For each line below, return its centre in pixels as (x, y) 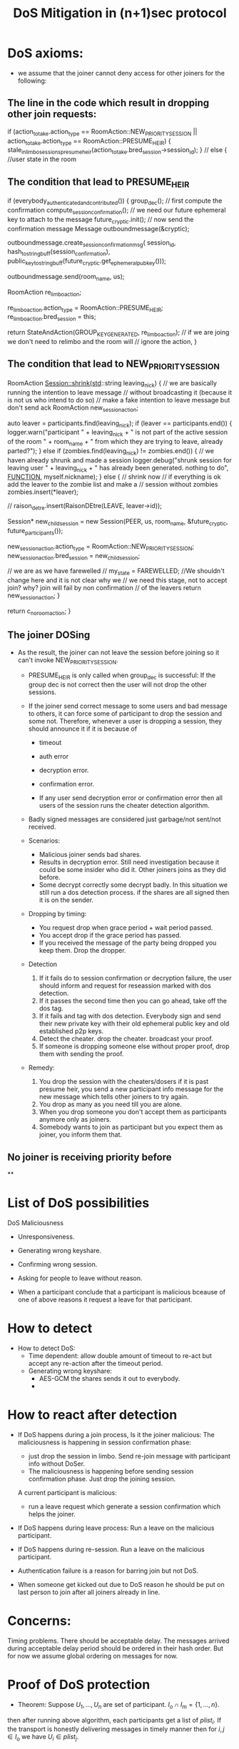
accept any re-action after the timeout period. (95, 1363)
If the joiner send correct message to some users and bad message (128, 706)
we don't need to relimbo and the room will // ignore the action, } (102, 341)
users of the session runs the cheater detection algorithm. (124, 806)
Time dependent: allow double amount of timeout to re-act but (120, 1355)
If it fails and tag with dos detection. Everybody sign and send (130, 1016)
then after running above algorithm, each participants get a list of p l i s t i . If (115, 1721)
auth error (54, 756)
